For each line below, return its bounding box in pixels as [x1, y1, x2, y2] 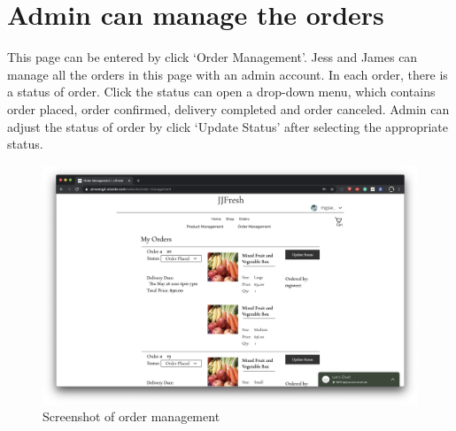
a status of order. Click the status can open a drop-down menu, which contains [7, 82, 436, 101]
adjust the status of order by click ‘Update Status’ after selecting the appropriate [7, 117, 448, 135]
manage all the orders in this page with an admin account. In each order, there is [7, 65, 448, 83]
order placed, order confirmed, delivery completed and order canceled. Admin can [7, 99, 450, 118]
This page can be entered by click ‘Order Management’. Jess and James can [7, 48, 418, 66]
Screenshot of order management [43, 407, 220, 426]
